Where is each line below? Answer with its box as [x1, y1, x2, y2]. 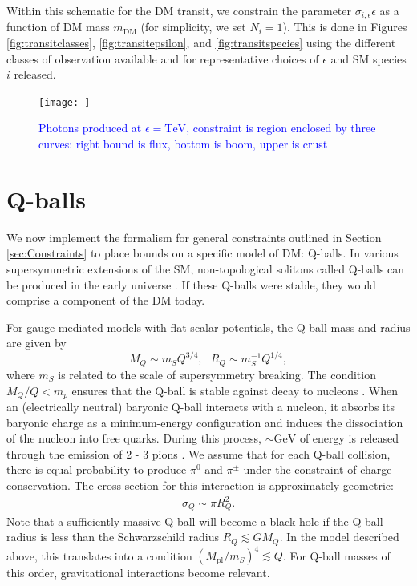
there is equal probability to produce [6, 461, 187, 478]
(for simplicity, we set [140, 18, 246, 35]
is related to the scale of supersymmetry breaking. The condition [58, 366, 376, 382]
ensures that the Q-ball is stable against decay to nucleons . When [71, 382, 399, 398]
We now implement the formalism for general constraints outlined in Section [6, 228, 382, 245]
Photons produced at [38, 119, 142, 136]
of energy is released [299, 430, 399, 447]
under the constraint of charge [243, 461, 392, 478]
